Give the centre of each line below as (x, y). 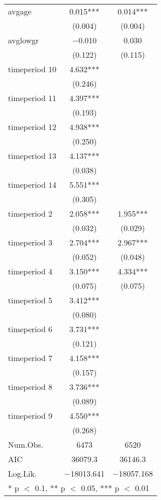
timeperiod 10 (32, 69)
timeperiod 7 (30, 358)
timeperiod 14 (32, 185)
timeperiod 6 (30, 329)
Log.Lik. (22, 473)
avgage (20, 11)
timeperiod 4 (30, 271)
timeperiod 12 (32, 127)
